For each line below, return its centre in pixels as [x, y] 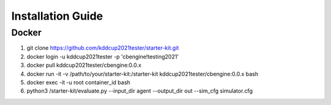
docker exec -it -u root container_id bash [78, 82]
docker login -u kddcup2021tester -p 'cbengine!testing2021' [103, 56]
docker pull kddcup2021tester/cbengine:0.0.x [84, 65]
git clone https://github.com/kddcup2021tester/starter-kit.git [103, 48]
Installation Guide [57, 16]
